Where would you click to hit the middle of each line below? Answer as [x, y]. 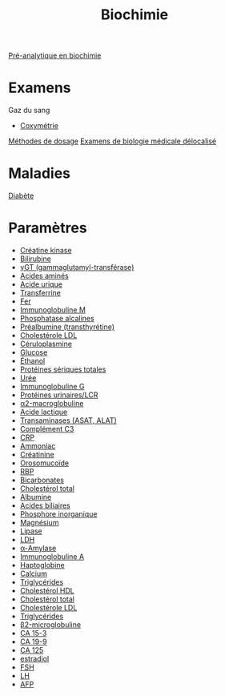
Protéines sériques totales [63, 369]
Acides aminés [44, 276]
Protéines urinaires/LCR [59, 395]
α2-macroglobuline [52, 403]
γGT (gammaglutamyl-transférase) [77, 267]
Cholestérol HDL [47, 591]
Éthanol [32, 361]
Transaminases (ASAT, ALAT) [68, 420]
